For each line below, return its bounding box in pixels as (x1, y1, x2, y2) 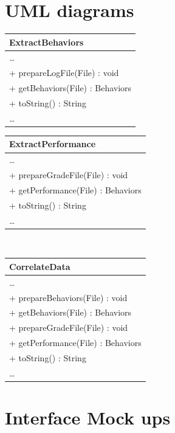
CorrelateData (9, 260, 70, 272)
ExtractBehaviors (9, 35, 84, 48)
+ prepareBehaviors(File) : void (9, 291, 128, 303)
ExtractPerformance (9, 137, 96, 150)
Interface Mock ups (5, 405, 171, 430)
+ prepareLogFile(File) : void (9, 66, 119, 79)
